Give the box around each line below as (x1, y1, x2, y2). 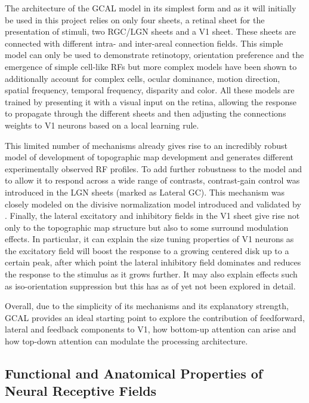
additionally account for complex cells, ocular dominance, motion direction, (5, 72, 280, 84)
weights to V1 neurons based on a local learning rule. (5, 118, 199, 131)
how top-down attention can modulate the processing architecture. (5, 335, 248, 347)
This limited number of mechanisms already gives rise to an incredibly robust (5, 139, 288, 151)
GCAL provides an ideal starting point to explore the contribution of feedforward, (5, 311, 305, 323)
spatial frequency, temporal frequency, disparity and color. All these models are (5, 84, 295, 96)
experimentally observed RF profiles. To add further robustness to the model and (5, 162, 302, 175)
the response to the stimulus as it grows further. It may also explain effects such (5, 268, 298, 280)
